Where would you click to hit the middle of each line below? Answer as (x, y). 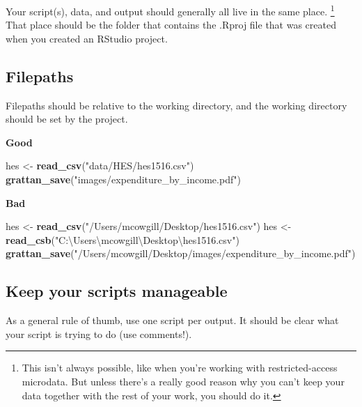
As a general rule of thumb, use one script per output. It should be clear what (172, 320)
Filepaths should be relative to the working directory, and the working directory (176, 105)
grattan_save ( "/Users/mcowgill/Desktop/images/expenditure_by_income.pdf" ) (181, 253)
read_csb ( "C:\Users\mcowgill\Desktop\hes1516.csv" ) (123, 239)
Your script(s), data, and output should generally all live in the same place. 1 (170, 10)
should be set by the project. (67, 119)
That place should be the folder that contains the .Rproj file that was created (171, 25)
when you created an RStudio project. (87, 38)
